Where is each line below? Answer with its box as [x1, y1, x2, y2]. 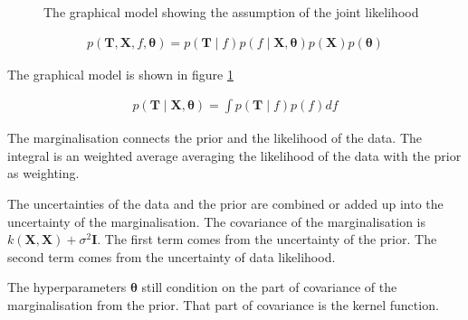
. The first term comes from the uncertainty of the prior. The [97, 230, 437, 249]
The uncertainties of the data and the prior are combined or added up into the [7, 194, 444, 213]
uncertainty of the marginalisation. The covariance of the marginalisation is [7, 212, 426, 231]
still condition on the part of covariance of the [141, 278, 397, 296]
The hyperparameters [7, 278, 127, 296]
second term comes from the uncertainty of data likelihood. [7, 247, 336, 266]
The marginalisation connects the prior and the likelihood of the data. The [7, 128, 423, 147]
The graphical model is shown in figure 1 [7, 64, 234, 83]
